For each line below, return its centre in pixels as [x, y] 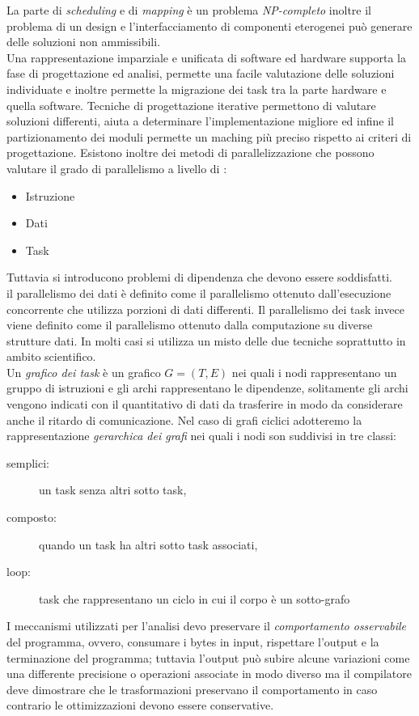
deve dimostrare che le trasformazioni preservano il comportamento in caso [192, 689]
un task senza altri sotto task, [113, 490]
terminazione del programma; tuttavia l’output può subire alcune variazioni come [208, 657]
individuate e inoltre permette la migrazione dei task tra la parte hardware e [197, 89]
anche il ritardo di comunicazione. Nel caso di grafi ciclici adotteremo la [184, 419]
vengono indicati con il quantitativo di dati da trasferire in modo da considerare [205, 404]
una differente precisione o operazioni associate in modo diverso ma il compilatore [209, 674]
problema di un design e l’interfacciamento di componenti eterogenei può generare [209, 25]
